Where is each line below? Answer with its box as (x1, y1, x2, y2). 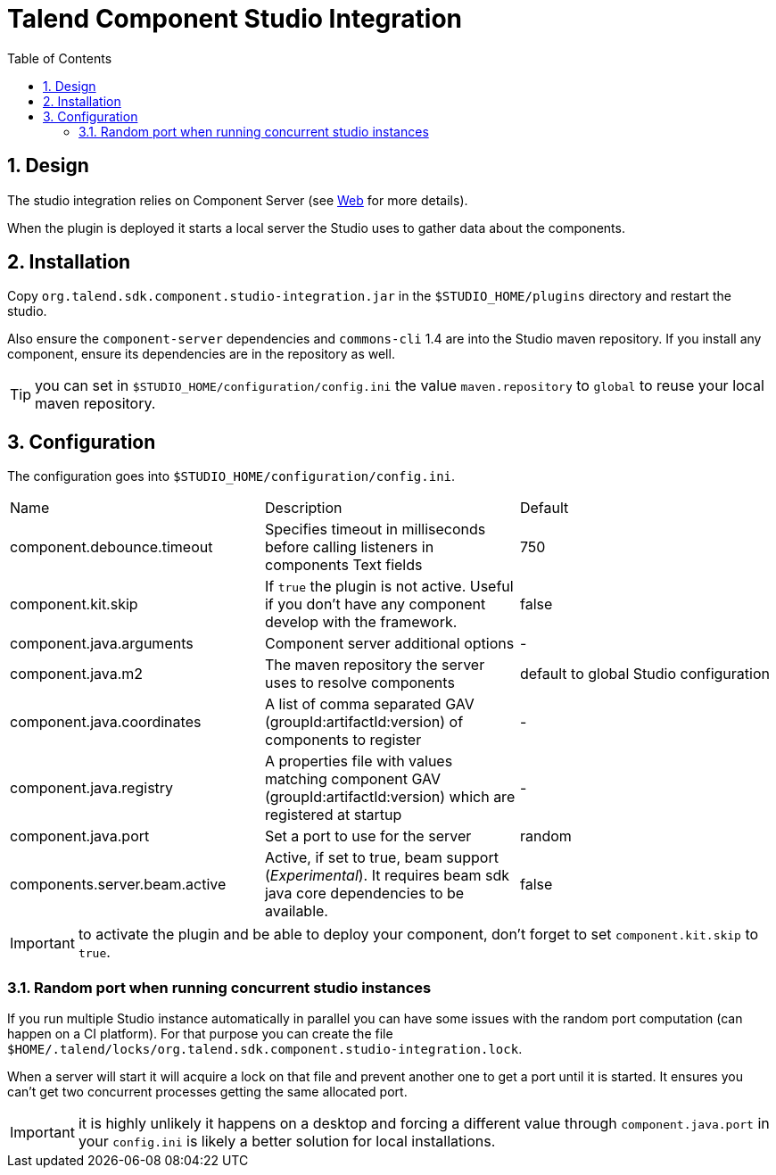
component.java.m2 (10, 665, 144, 683)
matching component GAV (264, 770, 441, 789)
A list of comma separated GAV (264, 695, 475, 714)
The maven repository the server (264, 656, 485, 674)
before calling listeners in (264, 538, 434, 557)
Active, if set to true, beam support (264, 848, 499, 867)
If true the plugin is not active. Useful (264, 577, 514, 596)
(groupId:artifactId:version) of (264, 713, 464, 732)
